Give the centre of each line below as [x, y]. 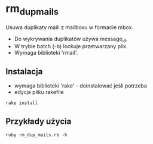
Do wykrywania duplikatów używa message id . [71, 39]
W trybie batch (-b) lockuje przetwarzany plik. [71, 46]
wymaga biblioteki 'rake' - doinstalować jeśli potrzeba [81, 86]
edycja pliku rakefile [39, 92]
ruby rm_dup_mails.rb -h [36, 135]
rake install [22, 103]
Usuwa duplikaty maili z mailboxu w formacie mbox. [70, 27]
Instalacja [24, 71]
